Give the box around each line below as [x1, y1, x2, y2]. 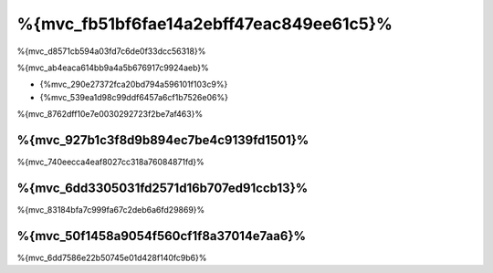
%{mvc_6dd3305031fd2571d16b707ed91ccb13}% [16, 180, 309, 195]
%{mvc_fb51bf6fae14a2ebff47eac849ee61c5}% [16, 14, 393, 34]
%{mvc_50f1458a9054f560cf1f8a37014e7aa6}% [16, 228, 306, 244]
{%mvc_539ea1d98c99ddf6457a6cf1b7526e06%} [39, 91, 228, 102]
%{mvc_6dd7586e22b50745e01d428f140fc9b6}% [16, 252, 207, 263]
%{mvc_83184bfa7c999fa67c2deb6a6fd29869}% [16, 204, 205, 215]
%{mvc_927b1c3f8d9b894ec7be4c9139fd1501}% [16, 132, 309, 148]
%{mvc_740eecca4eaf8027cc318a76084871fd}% [16, 156, 205, 168]
